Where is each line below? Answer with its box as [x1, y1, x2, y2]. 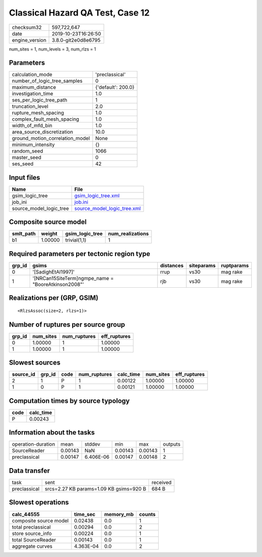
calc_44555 [12, 511, 40, 518]
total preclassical [12, 523, 51, 530]
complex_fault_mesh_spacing [12, 116, 80, 122]
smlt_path [12, 230, 36, 237]
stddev [84, 441, 100, 448]
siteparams [189, 262, 216, 269]
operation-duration [12, 441, 55, 448]
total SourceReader [12, 536, 56, 543]
